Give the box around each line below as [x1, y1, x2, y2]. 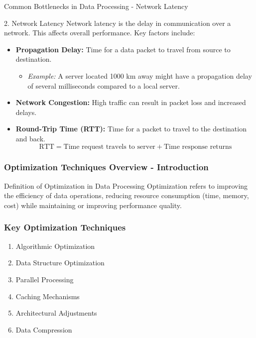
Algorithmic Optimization [15, 240, 95, 251]
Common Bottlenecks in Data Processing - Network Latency [4, 1, 188, 11]
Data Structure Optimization [15, 257, 105, 268]
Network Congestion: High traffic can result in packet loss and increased [15, 97, 246, 108]
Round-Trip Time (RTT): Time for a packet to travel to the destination [15, 123, 247, 134]
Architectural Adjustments [15, 308, 97, 318]
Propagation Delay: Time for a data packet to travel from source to [15, 44, 231, 54]
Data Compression [15, 324, 72, 335]
